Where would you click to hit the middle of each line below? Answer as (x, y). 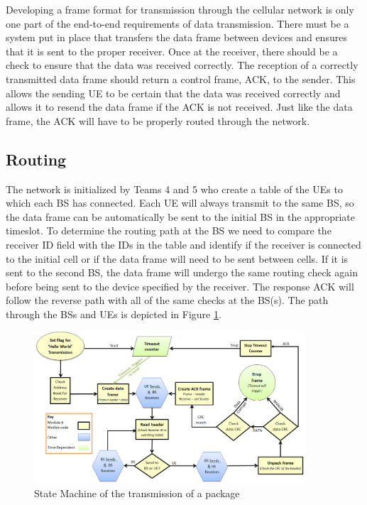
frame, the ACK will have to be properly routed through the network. (158, 120)
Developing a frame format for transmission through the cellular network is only (180, 9)
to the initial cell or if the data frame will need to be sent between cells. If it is (177, 258)
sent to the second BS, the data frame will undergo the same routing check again (182, 272)
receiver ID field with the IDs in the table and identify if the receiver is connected (183, 244)
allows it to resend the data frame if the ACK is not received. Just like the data (179, 107)
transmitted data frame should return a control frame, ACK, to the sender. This (181, 78)
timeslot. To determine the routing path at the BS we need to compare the (169, 230)
